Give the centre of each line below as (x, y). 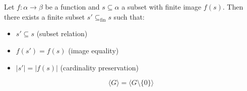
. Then (233, 7)
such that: (129, 16)
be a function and (72, 7)
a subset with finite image (162, 7)
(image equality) (94, 50)
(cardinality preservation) (99, 67)
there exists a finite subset (45, 16)
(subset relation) (62, 33)
